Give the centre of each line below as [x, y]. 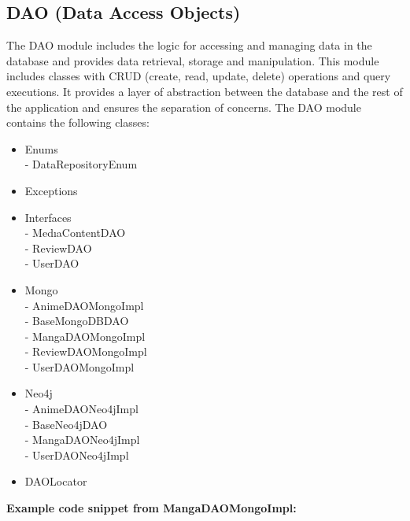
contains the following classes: [78, 122]
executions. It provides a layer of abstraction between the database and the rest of [205, 91]
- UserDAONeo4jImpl [77, 454]
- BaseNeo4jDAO [66, 424]
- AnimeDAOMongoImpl [84, 305]
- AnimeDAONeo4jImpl [81, 409]
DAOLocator [56, 481]
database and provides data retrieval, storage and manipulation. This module [193, 60]
